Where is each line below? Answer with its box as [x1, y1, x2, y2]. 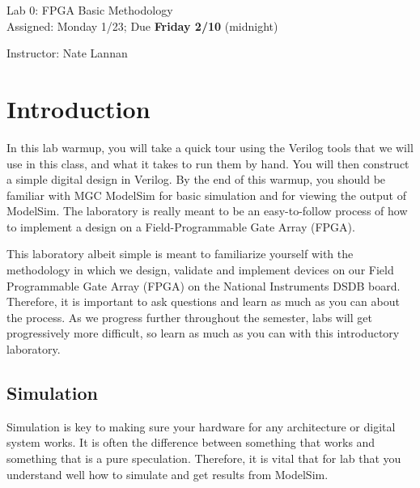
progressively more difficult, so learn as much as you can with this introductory [6, 325, 400, 342]
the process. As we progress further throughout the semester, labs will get [6, 308, 372, 325]
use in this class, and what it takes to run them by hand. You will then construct [6, 155, 409, 172]
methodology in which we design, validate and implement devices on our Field [6, 261, 394, 278]
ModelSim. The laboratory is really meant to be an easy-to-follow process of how [6, 202, 408, 219]
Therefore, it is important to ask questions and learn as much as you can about [6, 293, 400, 310]
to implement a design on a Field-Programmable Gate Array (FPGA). [6, 218, 355, 235]
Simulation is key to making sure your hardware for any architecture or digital [6, 418, 396, 435]
